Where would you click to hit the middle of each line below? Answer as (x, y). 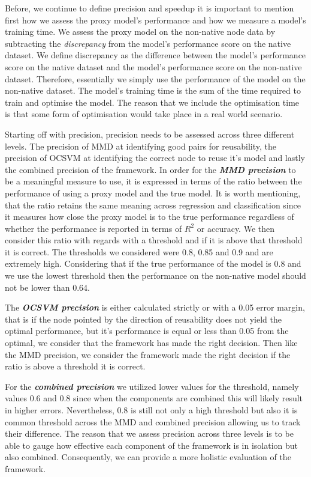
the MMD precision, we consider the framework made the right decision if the (148, 354)
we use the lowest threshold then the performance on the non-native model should (155, 275)
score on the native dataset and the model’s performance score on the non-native (153, 66)
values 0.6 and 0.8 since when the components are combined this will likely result (154, 398)
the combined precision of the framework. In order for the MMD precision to (150, 169)
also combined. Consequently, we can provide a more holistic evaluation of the (148, 457)
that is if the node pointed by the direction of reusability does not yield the (143, 319)
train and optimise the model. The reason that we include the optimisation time (152, 102)
